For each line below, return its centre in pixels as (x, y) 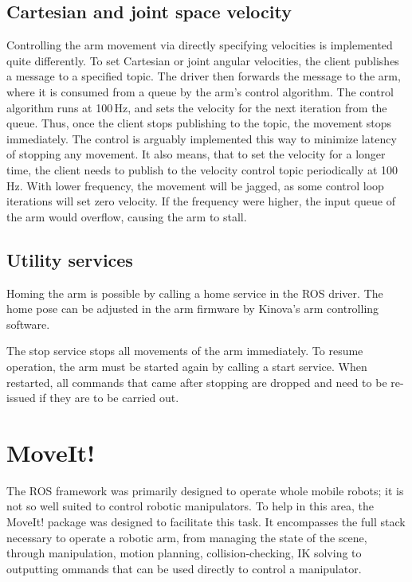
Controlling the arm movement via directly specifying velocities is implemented (200, 45)
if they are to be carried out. (109, 398)
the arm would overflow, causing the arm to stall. (127, 216)
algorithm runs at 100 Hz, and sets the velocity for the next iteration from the (197, 107)
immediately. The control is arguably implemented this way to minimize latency (202, 138)
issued (21, 398)
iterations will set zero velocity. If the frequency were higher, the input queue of (201, 201)
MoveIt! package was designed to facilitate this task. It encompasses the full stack (206, 521)
